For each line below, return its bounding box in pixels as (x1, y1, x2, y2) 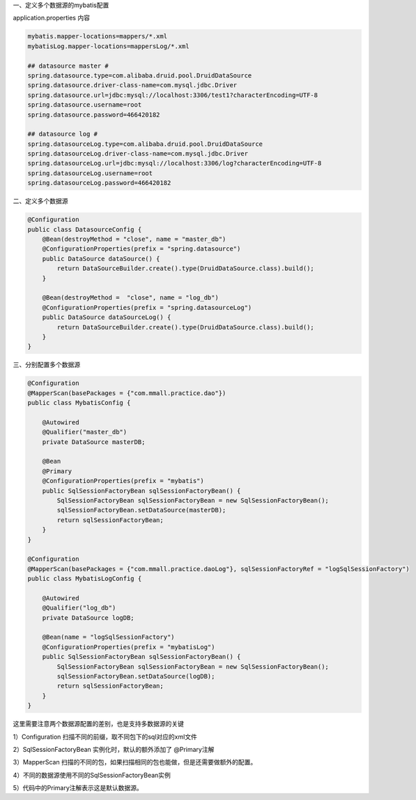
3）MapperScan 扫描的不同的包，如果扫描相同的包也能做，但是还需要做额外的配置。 (13, 758, 257, 766)
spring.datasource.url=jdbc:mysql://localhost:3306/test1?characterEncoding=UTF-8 (27, 91, 318, 99)
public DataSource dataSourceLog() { (42, 313, 171, 321)
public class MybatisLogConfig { (27, 575, 142, 583)
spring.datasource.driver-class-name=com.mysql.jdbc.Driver (27, 81, 238, 89)
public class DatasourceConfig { (27, 225, 142, 233)
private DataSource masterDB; (42, 438, 146, 446)
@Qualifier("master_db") (42, 428, 128, 436)
